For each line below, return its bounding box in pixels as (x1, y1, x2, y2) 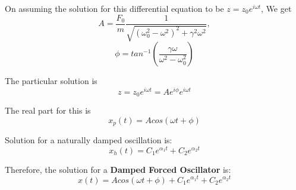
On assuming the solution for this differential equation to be (5, 2, 224, 14)
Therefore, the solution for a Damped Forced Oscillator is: (5, 163, 231, 175)
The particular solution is (5, 75, 97, 87)
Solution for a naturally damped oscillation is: (5, 134, 172, 146)
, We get (261, 2, 292, 14)
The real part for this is (5, 104, 91, 117)
